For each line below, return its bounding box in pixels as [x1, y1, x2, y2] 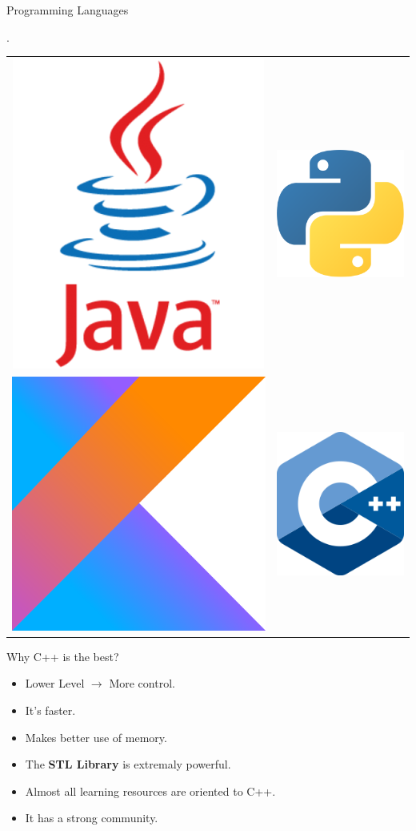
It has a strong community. [25, 809, 158, 826]
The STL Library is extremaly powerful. [25, 756, 231, 773]
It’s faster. [25, 701, 76, 718]
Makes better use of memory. [25, 728, 167, 745]
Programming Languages [6, 2, 129, 18]
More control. [109, 675, 175, 692]
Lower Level [25, 675, 85, 692]
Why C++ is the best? [6, 647, 119, 664]
